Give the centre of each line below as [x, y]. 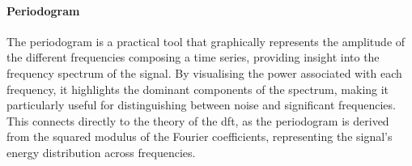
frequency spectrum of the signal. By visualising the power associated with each [204, 72]
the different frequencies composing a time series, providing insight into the [193, 57]
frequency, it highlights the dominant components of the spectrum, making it [198, 89]
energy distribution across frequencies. [101, 152]
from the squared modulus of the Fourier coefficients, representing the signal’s [200, 136]
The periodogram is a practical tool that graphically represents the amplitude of [206, 41]
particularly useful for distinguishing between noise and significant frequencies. [201, 105]
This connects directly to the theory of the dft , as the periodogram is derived [198, 120]
